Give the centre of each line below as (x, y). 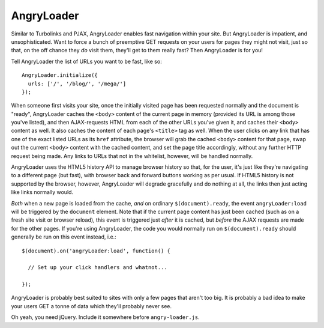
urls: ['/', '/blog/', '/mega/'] (77, 84)
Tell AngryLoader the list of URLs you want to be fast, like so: (86, 61)
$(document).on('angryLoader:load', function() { (96, 251)
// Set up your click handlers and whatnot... (97, 268)
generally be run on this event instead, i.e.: (64, 237)
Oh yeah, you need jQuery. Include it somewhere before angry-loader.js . (106, 317)
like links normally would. (42, 192)
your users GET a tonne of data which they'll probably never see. (91, 306)
